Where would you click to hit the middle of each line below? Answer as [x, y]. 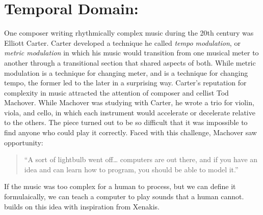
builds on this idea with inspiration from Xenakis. [82, 206]
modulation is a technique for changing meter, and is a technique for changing [126, 72]
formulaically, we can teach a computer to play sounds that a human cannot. [124, 196]
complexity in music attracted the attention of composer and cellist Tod [116, 92]
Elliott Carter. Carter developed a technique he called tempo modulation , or [122, 42]
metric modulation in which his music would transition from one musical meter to [131, 53]
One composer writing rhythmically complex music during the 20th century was [129, 33]
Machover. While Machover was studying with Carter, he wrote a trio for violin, [129, 102]
